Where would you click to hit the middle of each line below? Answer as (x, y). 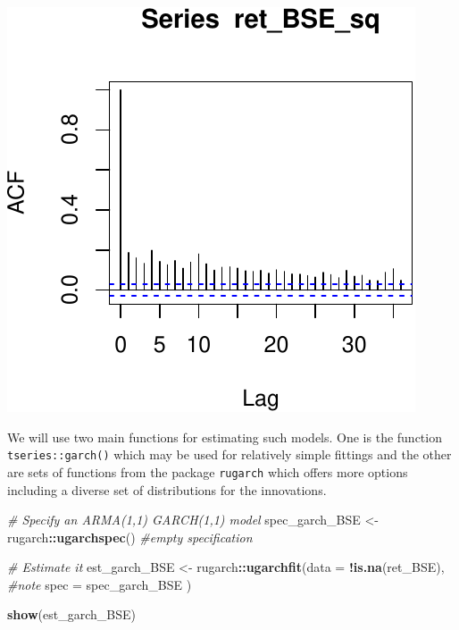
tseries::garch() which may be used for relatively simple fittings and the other (229, 454)
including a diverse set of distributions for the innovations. (167, 489)
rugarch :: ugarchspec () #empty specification (130, 537)
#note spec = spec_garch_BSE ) (100, 584)
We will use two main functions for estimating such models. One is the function (225, 437)
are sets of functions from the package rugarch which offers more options (208, 471)
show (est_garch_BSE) (71, 614)
